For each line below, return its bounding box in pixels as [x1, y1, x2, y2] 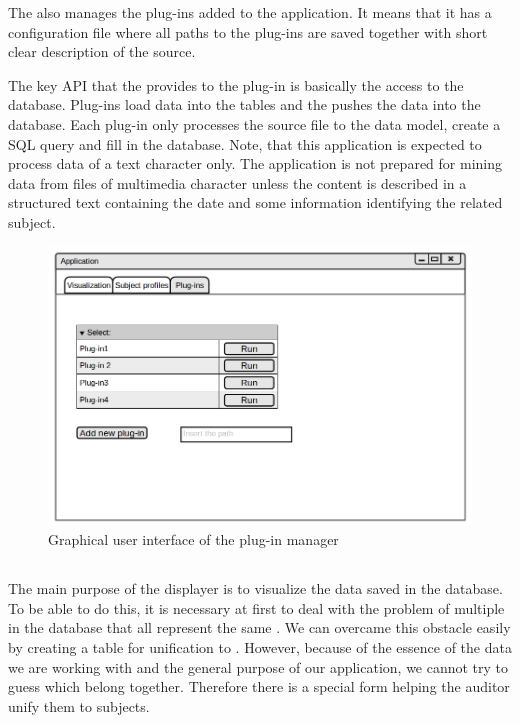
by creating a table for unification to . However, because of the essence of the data [8, 636, 512, 657]
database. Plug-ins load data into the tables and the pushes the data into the [8, 94, 481, 115]
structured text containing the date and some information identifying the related [8, 192, 503, 213]
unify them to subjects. [8, 695, 150, 716]
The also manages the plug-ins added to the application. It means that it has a [8, 2, 492, 22]
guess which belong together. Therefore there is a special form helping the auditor [8, 676, 510, 697]
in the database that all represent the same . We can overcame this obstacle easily [8, 617, 511, 638]
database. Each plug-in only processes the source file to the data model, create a [8, 113, 501, 134]
